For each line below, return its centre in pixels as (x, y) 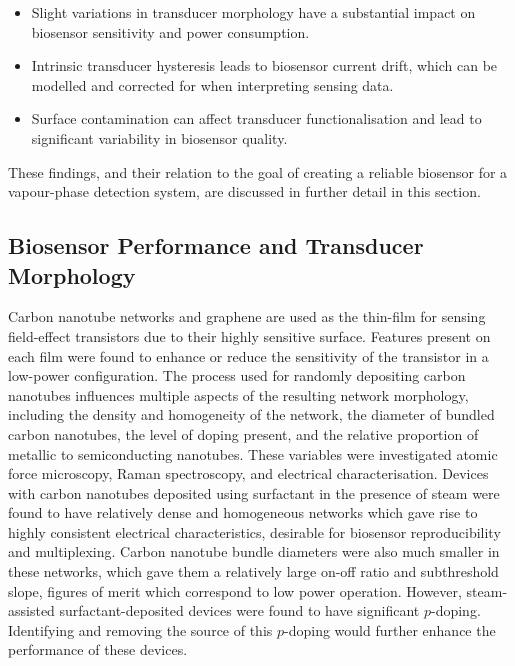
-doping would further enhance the (390, 629)
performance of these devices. (98, 649)
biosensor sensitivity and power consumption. (170, 31)
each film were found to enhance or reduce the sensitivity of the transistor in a (248, 355)
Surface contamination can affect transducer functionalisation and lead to (256, 118)
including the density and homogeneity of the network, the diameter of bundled (251, 414)
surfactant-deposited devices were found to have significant (239, 610)
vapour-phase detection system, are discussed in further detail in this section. (244, 191)
